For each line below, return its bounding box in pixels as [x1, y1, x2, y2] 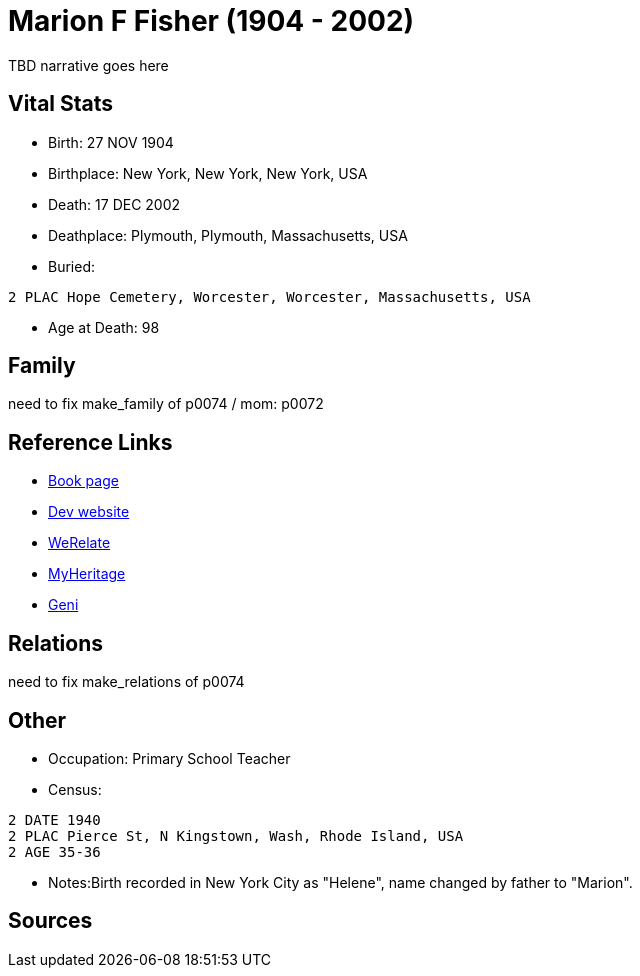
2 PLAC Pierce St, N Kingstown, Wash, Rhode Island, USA [8, 827, 464, 844]
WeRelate [48, 534, 111, 552]
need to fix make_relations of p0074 [8, 673, 245, 691]
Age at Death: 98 [48, 318, 160, 336]
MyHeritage [48, 565, 126, 583]
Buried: [48, 257, 96, 275]
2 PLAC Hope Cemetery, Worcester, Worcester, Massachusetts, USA [8, 288, 531, 305]
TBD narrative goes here [8, 56, 169, 74]
